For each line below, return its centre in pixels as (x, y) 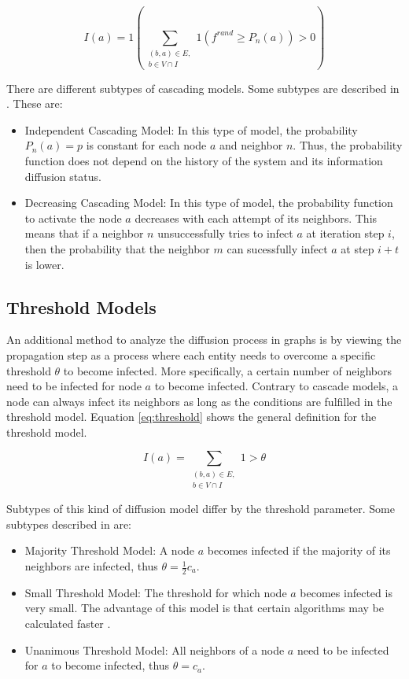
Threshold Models (81, 306)
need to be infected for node (74, 386)
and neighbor (251, 145)
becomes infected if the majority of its (299, 550)
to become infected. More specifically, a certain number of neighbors (228, 370)
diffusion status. (63, 176)
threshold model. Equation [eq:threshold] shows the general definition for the (192, 417)
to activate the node (73, 218)
